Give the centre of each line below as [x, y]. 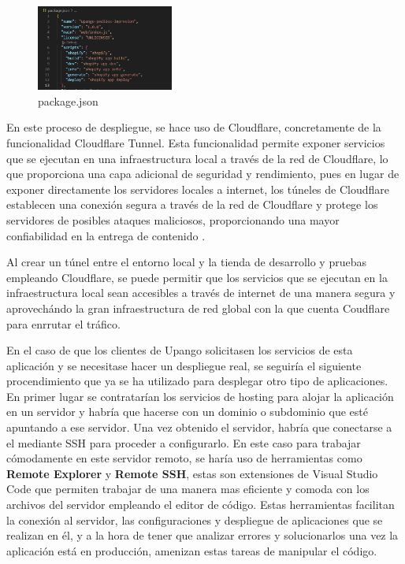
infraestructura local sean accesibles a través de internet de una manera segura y [201, 293]
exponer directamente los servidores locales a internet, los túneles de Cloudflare [198, 189]
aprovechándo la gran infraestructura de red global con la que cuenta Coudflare [198, 308]
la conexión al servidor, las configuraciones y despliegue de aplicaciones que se [195, 519]
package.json [68, 100]
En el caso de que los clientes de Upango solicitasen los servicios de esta [180, 350]
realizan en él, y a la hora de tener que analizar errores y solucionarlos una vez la [202, 535]
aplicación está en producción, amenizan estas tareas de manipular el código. [192, 550]
